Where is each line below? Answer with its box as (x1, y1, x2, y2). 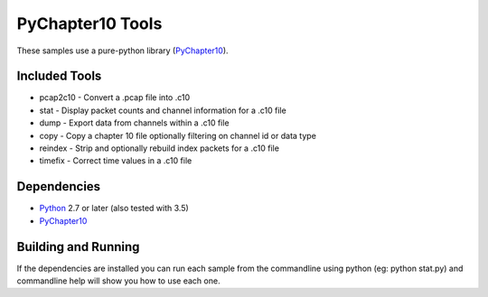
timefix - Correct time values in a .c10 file (39, 155, 192, 166)
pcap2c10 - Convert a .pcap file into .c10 (39, 92, 190, 103)
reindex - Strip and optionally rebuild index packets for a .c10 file (39, 143, 280, 153)
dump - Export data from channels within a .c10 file (39, 117, 230, 128)
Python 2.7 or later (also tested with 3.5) (39, 203, 189, 214)
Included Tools (16, 69, 102, 84)
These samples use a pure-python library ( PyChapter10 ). (16, 45, 230, 56)
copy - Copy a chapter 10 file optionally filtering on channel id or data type (39, 130, 316, 141)
